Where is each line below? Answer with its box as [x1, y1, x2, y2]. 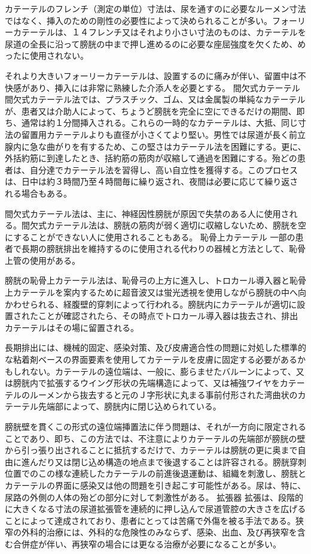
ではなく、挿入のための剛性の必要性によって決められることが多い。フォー [5, 14, 297, 26]
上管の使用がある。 [5, 254, 80, 266]
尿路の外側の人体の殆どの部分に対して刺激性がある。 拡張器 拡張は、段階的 [5, 490, 303, 503]
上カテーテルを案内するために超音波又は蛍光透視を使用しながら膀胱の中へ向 [5, 286, 306, 299]
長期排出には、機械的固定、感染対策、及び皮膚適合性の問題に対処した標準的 [5, 341, 306, 354]
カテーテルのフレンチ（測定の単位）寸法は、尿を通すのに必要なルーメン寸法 [5, 2, 306, 14]
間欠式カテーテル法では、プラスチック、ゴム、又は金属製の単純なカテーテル [5, 93, 306, 106]
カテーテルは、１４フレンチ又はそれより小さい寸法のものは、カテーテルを [13, 26, 306, 38]
